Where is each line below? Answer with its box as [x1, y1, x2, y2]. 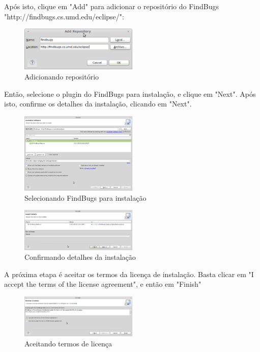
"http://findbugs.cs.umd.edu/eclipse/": [4, 11, 124, 21]
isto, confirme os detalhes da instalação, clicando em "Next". [4, 98, 192, 109]
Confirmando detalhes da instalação [24, 252, 136, 262]
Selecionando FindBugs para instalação [24, 192, 147, 203]
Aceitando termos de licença [24, 338, 112, 348]
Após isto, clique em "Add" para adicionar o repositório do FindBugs [4, 1, 219, 11]
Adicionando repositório [24, 71, 99, 82]
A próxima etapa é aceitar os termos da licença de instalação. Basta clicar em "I [4, 268, 254, 279]
